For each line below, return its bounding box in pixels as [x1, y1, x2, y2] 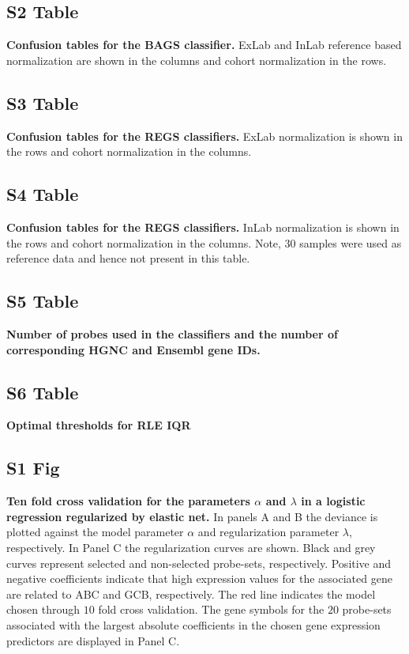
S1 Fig [6, 456, 60, 480]
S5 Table [6, 289, 79, 313]
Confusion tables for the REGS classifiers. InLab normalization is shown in [6, 218, 400, 235]
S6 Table [6, 380, 79, 404]
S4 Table [6, 182, 79, 206]
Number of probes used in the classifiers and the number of [6, 325, 338, 342]
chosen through [6, 601, 81, 618]
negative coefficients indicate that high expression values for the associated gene [6, 570, 392, 587]
